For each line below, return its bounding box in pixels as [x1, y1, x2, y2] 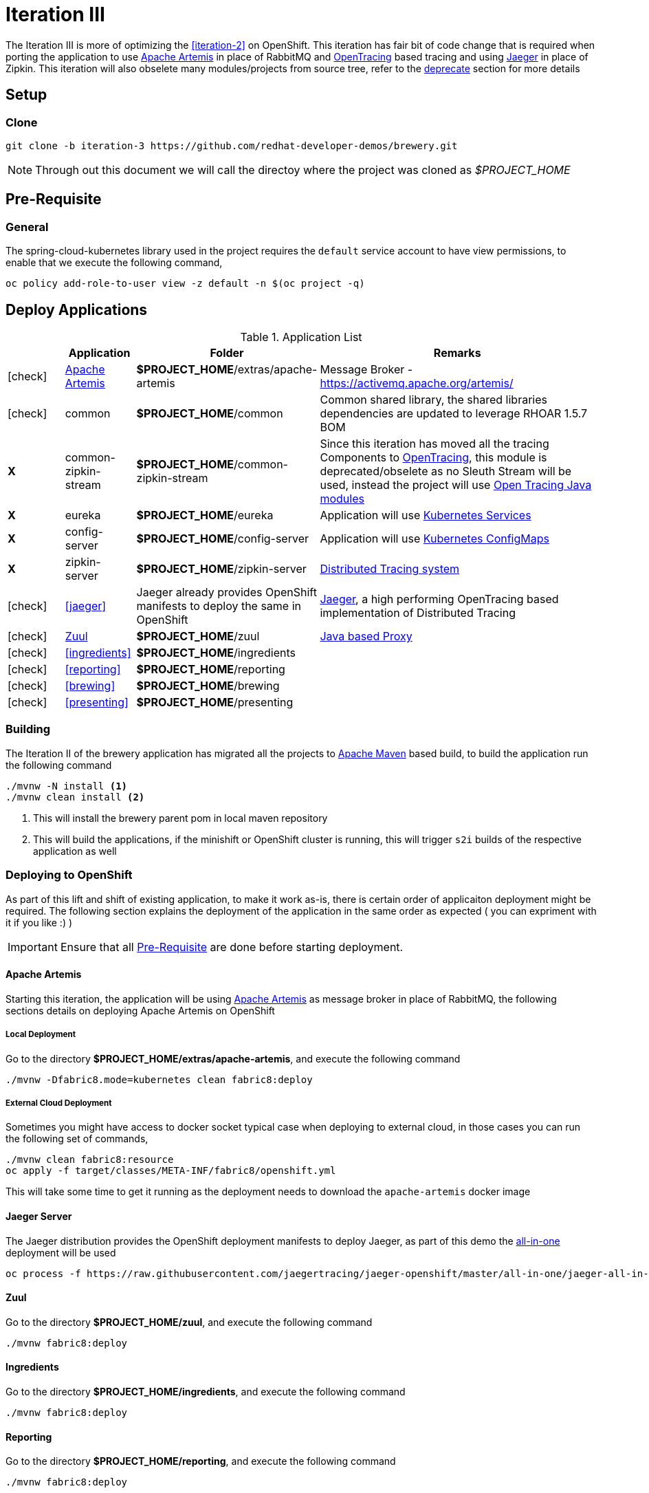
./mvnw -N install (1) [5, 780, 128, 792]
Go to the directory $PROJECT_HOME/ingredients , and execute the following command [5, 1385, 406, 1397]
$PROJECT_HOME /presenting [136, 695, 294, 710]
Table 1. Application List [240, 330, 362, 345]
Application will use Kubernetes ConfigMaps [320, 532, 549, 546]
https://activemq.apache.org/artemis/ [320, 376, 514, 391]
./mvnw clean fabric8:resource [5, 1154, 174, 1166]
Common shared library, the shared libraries [320, 393, 547, 407]
